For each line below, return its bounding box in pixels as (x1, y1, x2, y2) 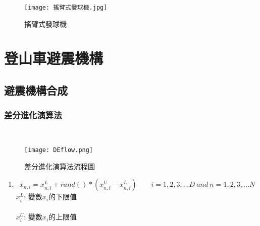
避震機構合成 (4, 83, 68, 98)
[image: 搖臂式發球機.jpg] (24, 4, 108, 11)
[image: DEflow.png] (24, 146, 93, 154)
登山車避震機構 (4, 48, 103, 68)
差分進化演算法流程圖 (24, 161, 95, 171)
